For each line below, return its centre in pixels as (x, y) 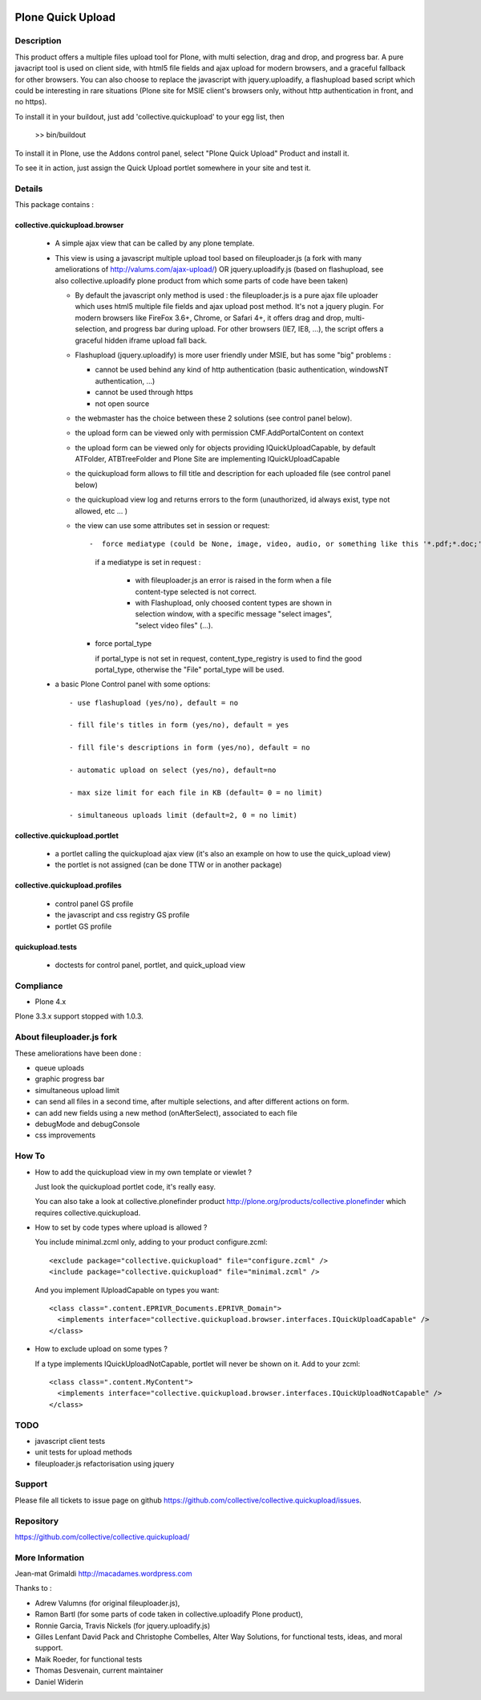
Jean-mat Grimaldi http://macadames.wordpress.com (103, 1574)
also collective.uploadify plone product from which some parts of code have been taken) (202, 280)
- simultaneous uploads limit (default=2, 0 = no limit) (184, 815)
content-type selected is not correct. (196, 592)
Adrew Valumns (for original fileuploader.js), (107, 1603)
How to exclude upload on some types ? (101, 1349)
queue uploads (59, 1068)
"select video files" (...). (174, 625)
